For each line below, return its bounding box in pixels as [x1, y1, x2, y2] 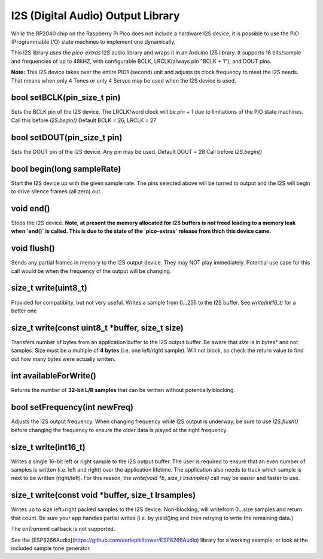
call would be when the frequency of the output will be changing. [11, 267, 172, 275]
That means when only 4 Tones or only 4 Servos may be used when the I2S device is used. [11, 77, 236, 84]
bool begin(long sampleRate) [11, 163, 121, 174]
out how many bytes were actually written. [11, 355, 116, 362]
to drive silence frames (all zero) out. [11, 188, 102, 195]
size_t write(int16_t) [11, 442, 86, 452]
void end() [11, 203, 50, 214]
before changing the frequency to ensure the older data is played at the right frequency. [11, 426, 228, 433]
